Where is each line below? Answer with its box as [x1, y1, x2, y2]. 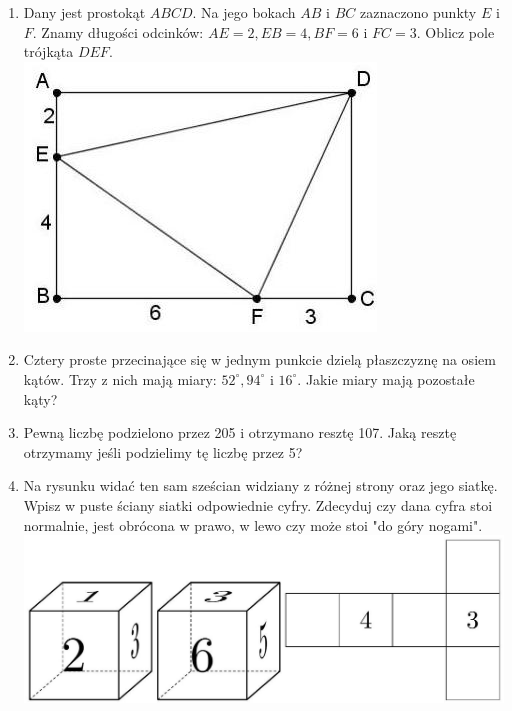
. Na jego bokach [192, 2, 296, 22]
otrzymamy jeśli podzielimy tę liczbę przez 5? [23, 441, 303, 462]
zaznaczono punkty [359, 2, 477, 22]
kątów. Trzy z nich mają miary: [23, 368, 217, 389]
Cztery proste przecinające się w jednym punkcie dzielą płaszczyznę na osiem [23, 349, 496, 370]
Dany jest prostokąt [23, 2, 146, 22]
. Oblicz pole [416, 21, 495, 42]
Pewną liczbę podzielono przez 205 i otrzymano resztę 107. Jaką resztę [23, 422, 457, 443]
